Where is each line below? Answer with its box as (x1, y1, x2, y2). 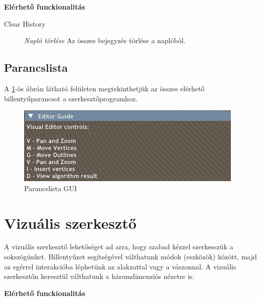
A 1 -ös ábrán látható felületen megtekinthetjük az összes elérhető (4, 83, 205, 93)
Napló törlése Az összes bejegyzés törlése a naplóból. (24, 35, 186, 46)
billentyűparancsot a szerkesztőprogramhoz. (4, 93, 138, 103)
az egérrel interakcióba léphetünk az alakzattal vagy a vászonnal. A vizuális (4, 261, 236, 271)
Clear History (4, 18, 46, 29)
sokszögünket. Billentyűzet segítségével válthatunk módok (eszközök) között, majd (4, 251, 257, 262)
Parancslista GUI (24, 183, 77, 193)
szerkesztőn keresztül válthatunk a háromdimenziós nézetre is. (4, 271, 195, 281)
